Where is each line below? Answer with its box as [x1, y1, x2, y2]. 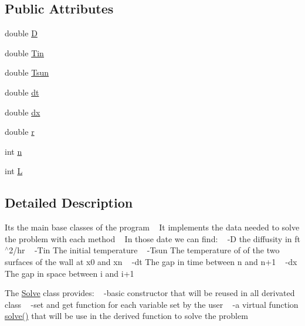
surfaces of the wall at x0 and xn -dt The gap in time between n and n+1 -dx [5, 255, 297, 267]
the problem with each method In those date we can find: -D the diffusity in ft [5, 232, 300, 244]
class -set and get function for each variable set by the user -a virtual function [5, 298, 299, 310]
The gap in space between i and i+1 [5, 267, 134, 279]
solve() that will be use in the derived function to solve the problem [5, 310, 248, 322]
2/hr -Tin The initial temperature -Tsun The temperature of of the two [9, 244, 280, 256]
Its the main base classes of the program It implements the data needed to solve [5, 221, 300, 233]
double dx [5, 106, 40, 118]
